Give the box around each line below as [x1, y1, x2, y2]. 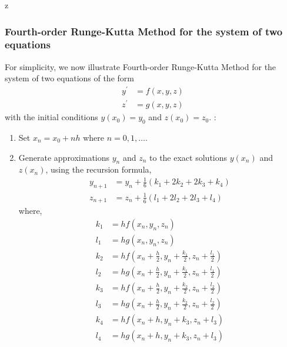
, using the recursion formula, [45, 163, 152, 176]
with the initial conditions [5, 111, 98, 123]
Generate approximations [18, 151, 110, 163]
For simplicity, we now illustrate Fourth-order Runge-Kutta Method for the [5, 60, 276, 72]
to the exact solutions [149, 151, 228, 163]
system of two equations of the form [5, 72, 134, 84]
